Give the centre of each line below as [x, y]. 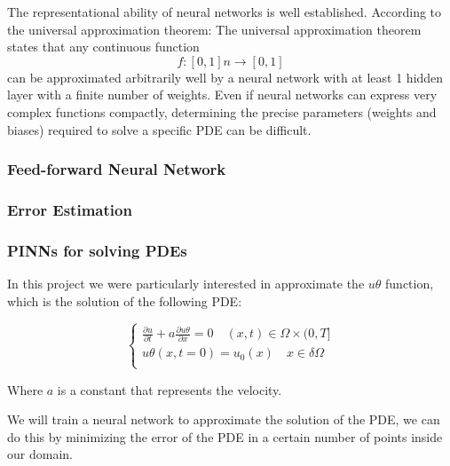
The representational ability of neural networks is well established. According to [225, 12]
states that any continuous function [103, 47]
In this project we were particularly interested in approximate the [186, 284]
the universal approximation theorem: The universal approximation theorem [214, 29]
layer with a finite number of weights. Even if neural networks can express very [222, 95]
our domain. [40, 454]
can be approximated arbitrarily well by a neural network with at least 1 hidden [225, 77]
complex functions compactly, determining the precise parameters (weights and [222, 111]
